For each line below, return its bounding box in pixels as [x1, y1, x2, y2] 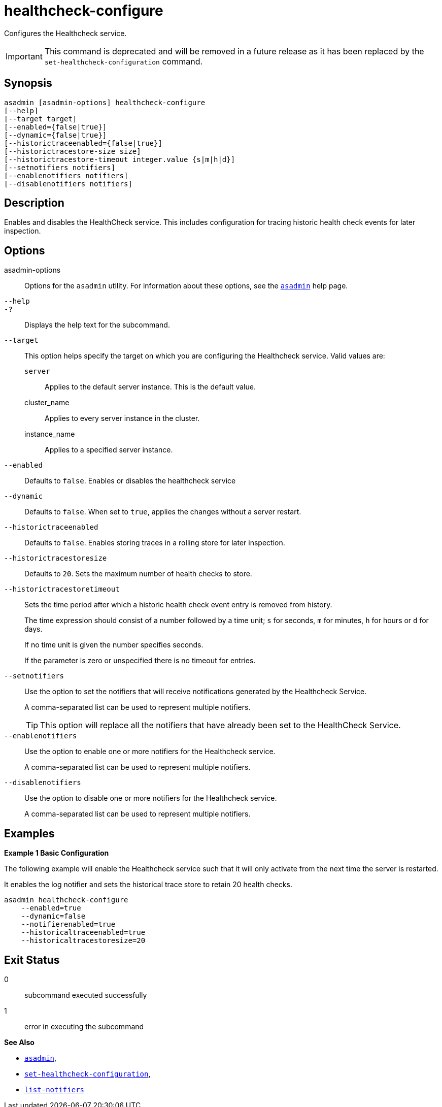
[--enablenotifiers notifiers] [4, 171, 128, 180]
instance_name [24, 430, 75, 439]
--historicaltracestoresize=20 [21, 936, 146, 945]
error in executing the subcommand [24, 1022, 144, 1031]
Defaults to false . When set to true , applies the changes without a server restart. [24, 507, 301, 516]
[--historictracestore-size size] [4, 147, 141, 155]
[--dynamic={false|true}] [4, 131, 107, 139]
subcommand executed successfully [24, 990, 147, 999]
